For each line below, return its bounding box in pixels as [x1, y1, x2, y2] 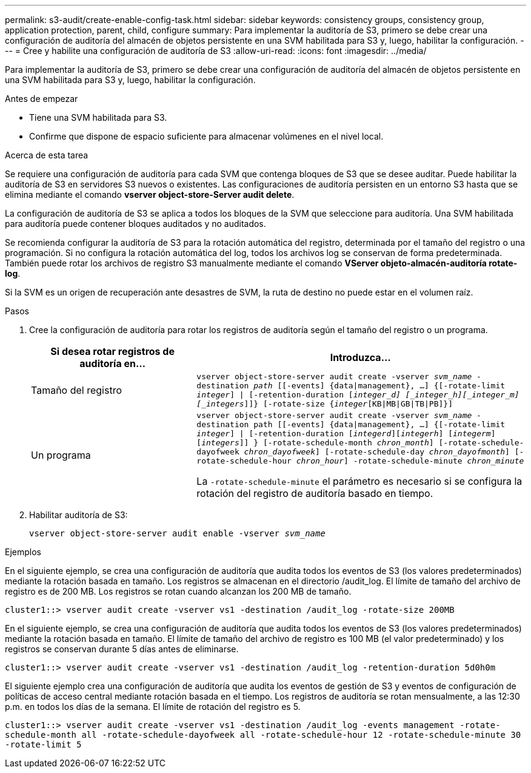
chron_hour [296, 456, 344, 465]
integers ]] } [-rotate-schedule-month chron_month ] [201, 438, 434, 447]
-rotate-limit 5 [5, 740, 82, 749]
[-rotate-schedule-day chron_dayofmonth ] [324, 447, 510, 456]
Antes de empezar [5, 93, 78, 104]
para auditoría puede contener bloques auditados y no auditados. [5, 218, 266, 229]
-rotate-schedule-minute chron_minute [353, 456, 524, 465]
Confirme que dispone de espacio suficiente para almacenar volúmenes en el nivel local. [29, 131, 384, 141]
